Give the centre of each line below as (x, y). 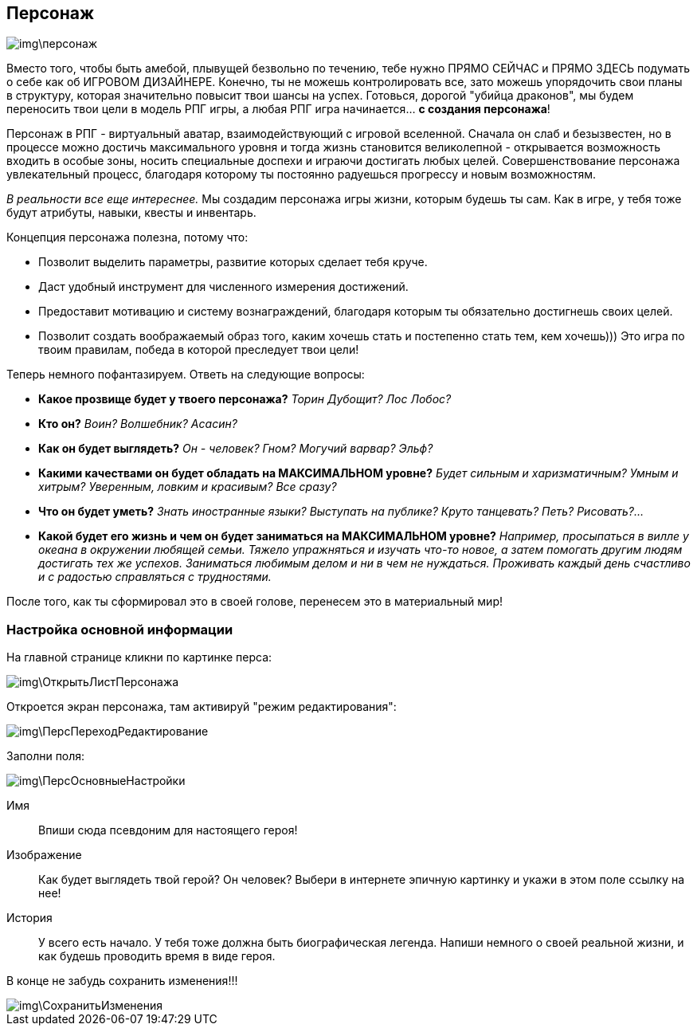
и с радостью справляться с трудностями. (155, 577)
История (29, 918)
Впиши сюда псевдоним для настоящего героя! (168, 830)
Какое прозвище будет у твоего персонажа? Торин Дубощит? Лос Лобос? (245, 399)
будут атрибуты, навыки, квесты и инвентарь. (131, 213)
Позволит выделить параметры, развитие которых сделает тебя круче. (233, 262)
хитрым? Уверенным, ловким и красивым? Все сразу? (188, 487)
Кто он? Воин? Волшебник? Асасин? (138, 424)
